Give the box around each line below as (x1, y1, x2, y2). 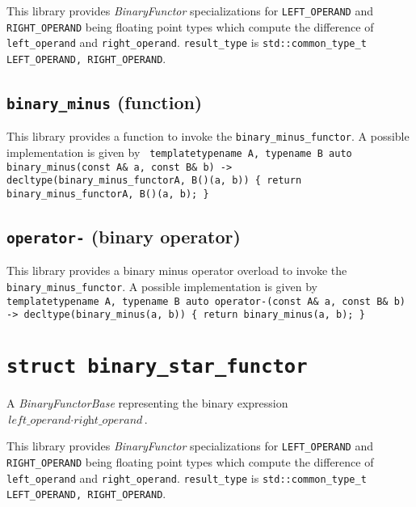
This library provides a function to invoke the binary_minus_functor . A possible (6, 128, 410, 145)
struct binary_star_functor (6, 355, 308, 378)
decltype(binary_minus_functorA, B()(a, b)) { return (6, 175, 302, 187)
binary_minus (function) (6, 90, 203, 115)
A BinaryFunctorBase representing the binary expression (6, 395, 288, 412)
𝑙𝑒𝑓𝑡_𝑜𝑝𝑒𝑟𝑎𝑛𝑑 (8, 414, 71, 426)
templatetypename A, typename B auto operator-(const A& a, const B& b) (6, 295, 405, 307)
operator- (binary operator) (6, 224, 241, 249)
